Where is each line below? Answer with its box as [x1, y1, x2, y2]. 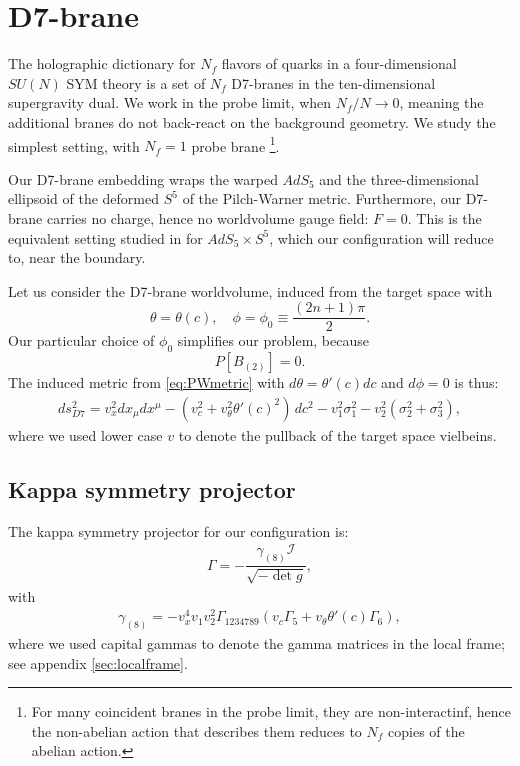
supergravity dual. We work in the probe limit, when [8, 92, 332, 113]
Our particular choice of [8, 330, 155, 351]
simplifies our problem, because [177, 330, 369, 351]
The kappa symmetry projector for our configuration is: [8, 520, 349, 541]
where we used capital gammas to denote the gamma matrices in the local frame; [8, 633, 505, 654]
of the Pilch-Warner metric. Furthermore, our [182, 188, 461, 209]
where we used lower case [8, 424, 163, 445]
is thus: [454, 372, 499, 393]
